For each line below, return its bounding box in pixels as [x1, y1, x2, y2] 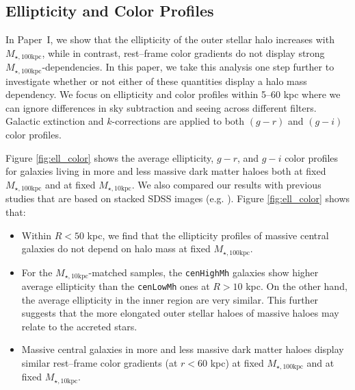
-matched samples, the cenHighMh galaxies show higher [88, 265, 319, 279]
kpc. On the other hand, [246, 279, 347, 293]
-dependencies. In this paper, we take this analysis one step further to [42, 60, 334, 74]
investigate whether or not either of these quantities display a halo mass [5, 73, 307, 88]
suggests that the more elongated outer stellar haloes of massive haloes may [21, 306, 339, 320]
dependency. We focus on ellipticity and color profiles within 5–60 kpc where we [5, 87, 341, 101]
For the [21, 265, 53, 279]
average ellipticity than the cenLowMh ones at [21, 279, 210, 293]
